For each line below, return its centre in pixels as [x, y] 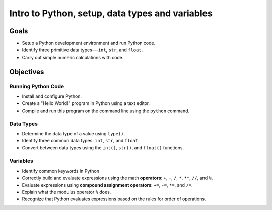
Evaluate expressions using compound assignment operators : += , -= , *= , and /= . [108, 185]
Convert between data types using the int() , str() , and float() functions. [103, 148]
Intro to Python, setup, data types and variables [111, 13]
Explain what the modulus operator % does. [66, 192]
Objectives [27, 71]
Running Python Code [37, 86]
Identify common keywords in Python [61, 171]
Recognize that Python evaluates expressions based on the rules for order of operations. [114, 199]
